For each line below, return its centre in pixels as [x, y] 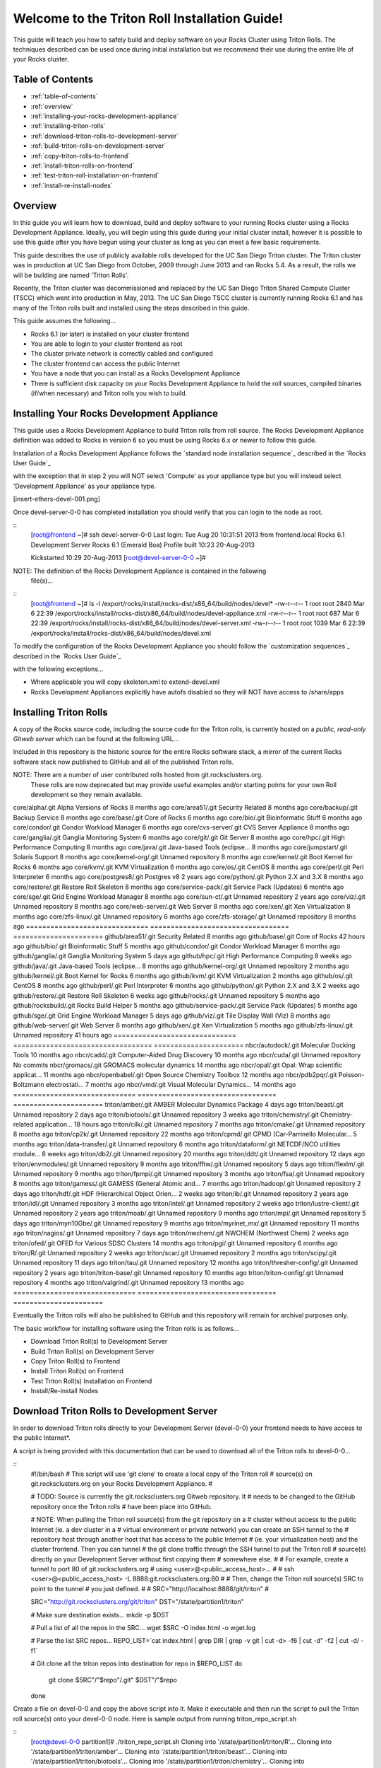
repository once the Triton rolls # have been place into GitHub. [121, 1506]
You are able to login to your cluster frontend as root [107, 344]
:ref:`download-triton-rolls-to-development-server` [105, 136]
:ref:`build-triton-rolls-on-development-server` [98, 146]
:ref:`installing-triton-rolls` [68, 126]
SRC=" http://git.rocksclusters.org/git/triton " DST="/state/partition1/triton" [138, 1602]
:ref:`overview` [52, 106]
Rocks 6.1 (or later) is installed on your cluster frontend [110, 334]
